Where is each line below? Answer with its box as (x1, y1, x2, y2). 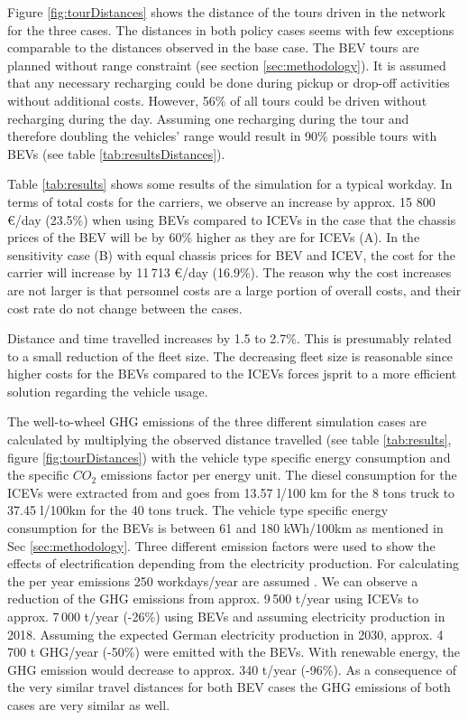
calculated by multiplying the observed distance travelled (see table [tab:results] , (7, 430, 452, 449)
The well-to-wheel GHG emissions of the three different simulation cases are (7, 412, 427, 431)
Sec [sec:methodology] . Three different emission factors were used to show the (7, 536, 436, 555)
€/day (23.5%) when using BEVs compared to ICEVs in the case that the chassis (7, 210, 456, 229)
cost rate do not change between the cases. (7, 298, 243, 317)
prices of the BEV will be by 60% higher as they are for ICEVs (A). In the (7, 228, 420, 247)
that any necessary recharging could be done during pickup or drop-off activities (7, 73, 450, 92)
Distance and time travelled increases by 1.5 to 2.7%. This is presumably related (7, 329, 452, 348)
